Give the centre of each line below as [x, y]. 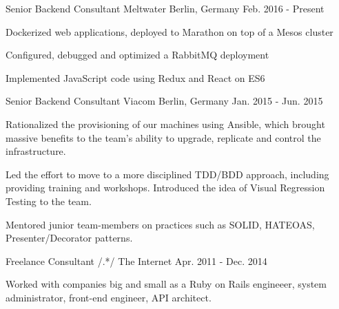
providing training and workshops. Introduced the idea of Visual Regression [165, 188]
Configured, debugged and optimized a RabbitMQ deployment [137, 55]
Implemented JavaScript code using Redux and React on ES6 [135, 77]
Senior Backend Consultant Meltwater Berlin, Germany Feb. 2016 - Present [165, 8]
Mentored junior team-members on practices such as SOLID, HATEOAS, [160, 224]
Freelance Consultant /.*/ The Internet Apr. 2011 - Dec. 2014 [136, 260]
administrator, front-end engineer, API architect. [109, 297]
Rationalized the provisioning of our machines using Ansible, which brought [165, 124]
